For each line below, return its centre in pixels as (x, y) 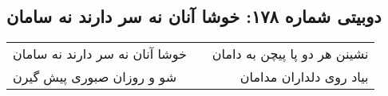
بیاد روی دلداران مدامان (304, 77)
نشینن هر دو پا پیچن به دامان (290, 54)
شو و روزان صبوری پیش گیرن (95, 77)
